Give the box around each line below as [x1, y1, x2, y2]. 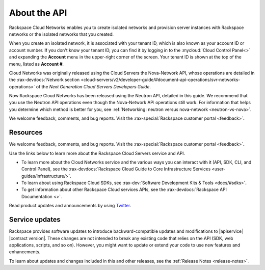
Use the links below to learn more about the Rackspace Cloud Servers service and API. [9, 150, 185, 156]
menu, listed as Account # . [9, 61, 64, 67]
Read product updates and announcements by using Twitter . [9, 203, 132, 209]
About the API [9, 7, 67, 18]
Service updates [9, 216, 61, 224]
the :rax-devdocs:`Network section [9, 77, 80, 83]
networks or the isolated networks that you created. [9, 31, 114, 37]
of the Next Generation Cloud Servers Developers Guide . [36, 83, 151, 89]
